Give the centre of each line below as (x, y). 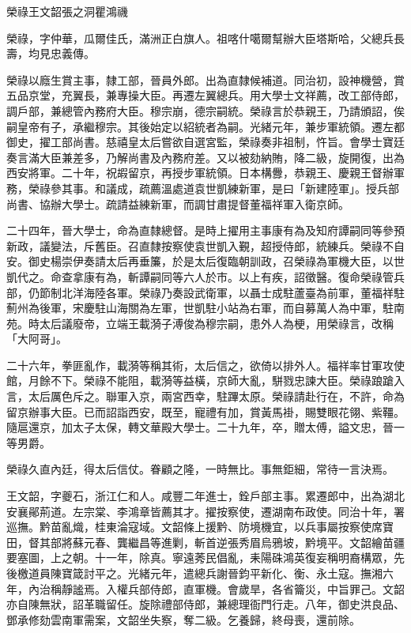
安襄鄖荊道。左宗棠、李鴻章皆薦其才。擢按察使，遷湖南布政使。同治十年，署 (205, 511)
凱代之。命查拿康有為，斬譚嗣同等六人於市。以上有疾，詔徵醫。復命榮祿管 (200, 276)
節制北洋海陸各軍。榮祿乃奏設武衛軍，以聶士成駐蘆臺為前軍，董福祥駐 (222, 292)
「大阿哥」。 (37, 339)
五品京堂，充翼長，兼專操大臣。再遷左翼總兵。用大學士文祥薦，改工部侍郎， (205, 95)
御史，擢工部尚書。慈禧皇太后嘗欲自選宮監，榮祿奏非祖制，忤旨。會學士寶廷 (205, 142)
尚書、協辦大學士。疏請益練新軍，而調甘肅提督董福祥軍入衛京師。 (178, 203)
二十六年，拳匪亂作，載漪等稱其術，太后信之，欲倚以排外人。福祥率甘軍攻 (200, 365)
